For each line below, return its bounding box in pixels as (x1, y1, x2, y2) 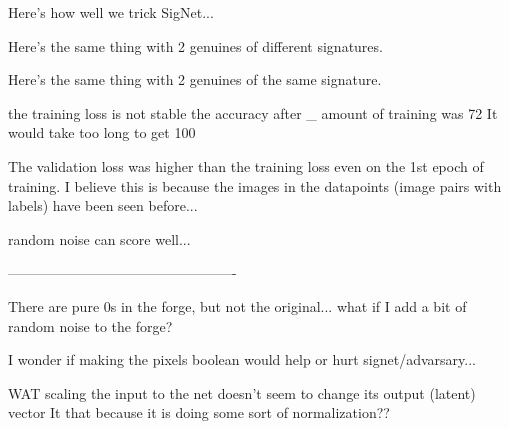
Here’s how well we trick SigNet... (8, 2, 214, 22)
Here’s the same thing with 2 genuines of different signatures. (8, 35, 383, 56)
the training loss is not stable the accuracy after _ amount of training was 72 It (8, 102, 498, 123)
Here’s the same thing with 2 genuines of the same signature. (8, 69, 382, 90)
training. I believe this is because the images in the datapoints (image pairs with (8, 175, 502, 196)
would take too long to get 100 (8, 122, 196, 143)
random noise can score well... (8, 228, 191, 249)
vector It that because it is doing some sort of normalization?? (8, 402, 390, 423)
